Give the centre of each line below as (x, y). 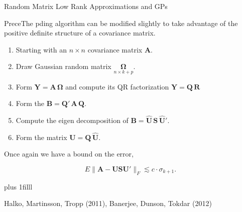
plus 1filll (18, 186)
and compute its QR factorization (117, 86)
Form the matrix (41, 137)
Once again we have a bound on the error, (69, 154)
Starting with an (41, 49)
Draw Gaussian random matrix (64, 66)
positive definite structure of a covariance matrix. (80, 33)
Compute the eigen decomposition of (72, 120)
